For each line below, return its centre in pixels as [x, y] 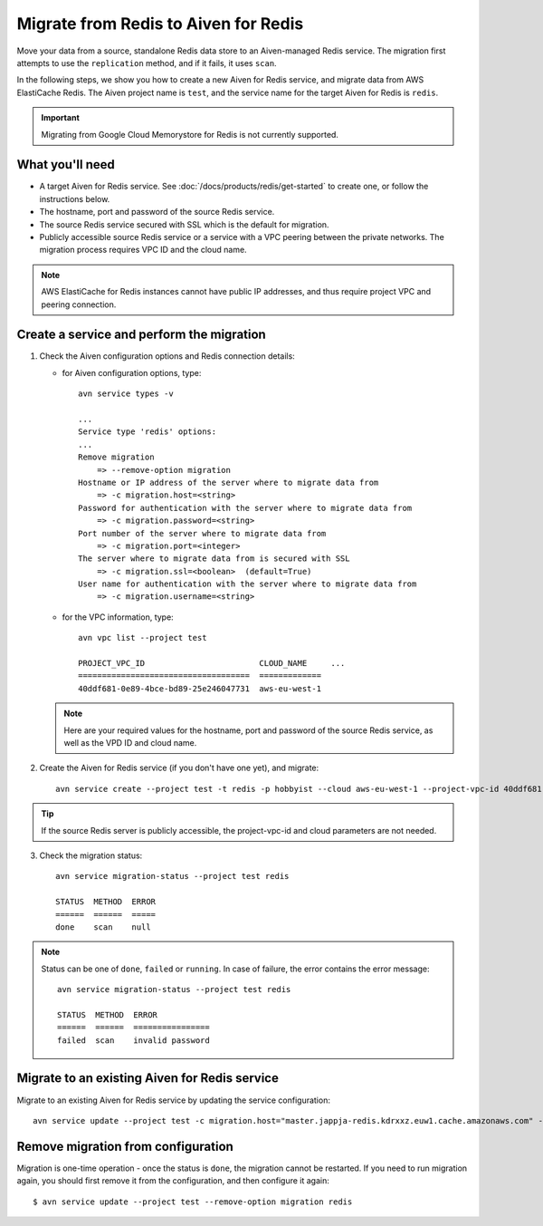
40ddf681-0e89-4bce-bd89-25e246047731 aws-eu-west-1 [200, 688]
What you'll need [66, 164]
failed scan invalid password [133, 1040]
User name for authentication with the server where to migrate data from [248, 584]
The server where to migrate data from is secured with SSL [214, 559]
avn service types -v [126, 394]
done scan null [103, 927]
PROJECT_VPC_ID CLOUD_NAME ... [212, 663]
